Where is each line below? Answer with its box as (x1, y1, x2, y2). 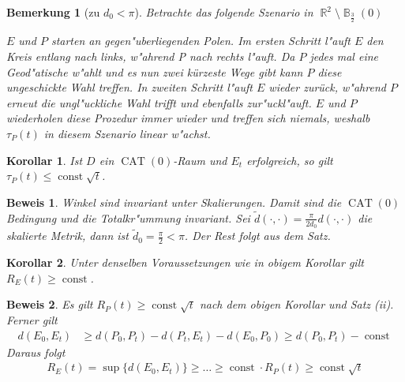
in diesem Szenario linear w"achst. (43, 125, 211, 141)
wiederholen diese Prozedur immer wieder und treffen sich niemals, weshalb (6, 110, 370, 126)
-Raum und (173, 152, 227, 168)
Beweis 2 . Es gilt (6, 296, 93, 313)
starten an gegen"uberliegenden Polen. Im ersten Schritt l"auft (51, 32, 351, 49)
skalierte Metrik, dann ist (6, 227, 129, 244)
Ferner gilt (6, 311, 58, 328)
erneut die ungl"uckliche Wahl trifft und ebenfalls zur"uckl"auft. (6, 94, 312, 110)
